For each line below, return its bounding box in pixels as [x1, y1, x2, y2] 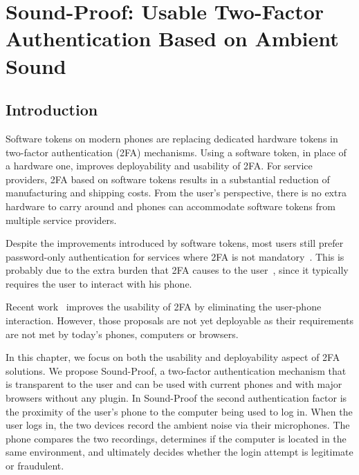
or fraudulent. [6, 458, 64, 473]
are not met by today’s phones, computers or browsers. [6, 326, 239, 341]
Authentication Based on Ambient [6, 24, 339, 53]
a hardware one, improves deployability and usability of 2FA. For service [6, 158, 313, 173]
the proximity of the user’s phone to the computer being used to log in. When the [6, 404, 353, 418]
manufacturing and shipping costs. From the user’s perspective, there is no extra [6, 185, 347, 200]
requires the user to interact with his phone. [6, 276, 192, 290]
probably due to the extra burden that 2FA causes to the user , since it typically [6, 263, 349, 277]
